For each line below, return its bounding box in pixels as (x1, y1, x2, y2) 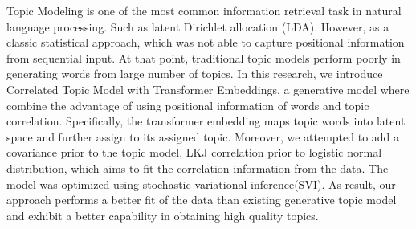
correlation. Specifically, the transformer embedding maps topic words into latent (6, 112, 406, 129)
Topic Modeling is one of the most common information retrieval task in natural (6, 2, 402, 18)
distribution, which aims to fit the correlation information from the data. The (6, 159, 389, 176)
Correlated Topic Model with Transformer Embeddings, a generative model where (6, 80, 410, 97)
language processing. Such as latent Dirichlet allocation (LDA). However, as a (6, 18, 389, 35)
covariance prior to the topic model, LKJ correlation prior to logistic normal (6, 144, 382, 161)
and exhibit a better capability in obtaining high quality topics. (6, 207, 319, 223)
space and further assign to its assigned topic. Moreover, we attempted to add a (6, 128, 400, 145)
